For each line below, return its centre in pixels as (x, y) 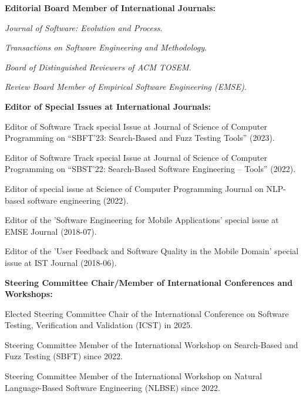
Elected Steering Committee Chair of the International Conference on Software (147, 313)
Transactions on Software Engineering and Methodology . (106, 47)
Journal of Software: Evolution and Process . (84, 27)
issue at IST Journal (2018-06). (61, 262)
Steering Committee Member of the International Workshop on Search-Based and (151, 344)
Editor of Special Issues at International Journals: (108, 106)
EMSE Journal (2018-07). (51, 231)
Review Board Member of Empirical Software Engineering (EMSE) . (126, 87)
